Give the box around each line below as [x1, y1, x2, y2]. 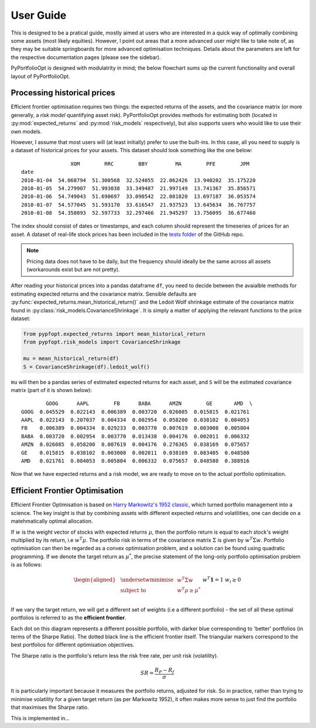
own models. [11, 128, 42, 135]
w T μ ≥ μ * [177, 586, 201, 593]
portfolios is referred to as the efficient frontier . [11, 614, 126, 621]
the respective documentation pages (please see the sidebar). [11, 53, 161, 61]
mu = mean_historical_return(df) [23, 355, 119, 362]
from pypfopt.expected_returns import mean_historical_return [23, 331, 205, 337]
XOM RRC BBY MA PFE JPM [70, 160, 250, 167]
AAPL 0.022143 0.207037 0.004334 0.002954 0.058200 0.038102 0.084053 [21, 417, 250, 424]
